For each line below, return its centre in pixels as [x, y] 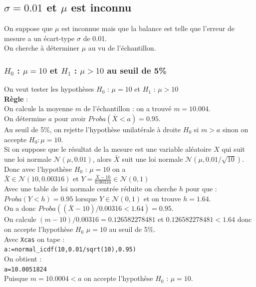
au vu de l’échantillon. [122, 48]
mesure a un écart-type [39, 38]
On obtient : [23, 258]
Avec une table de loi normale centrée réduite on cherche [91, 189]
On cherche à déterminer [42, 48]
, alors [102, 159]
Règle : [16, 98]
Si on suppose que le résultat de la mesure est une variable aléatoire [108, 149]
